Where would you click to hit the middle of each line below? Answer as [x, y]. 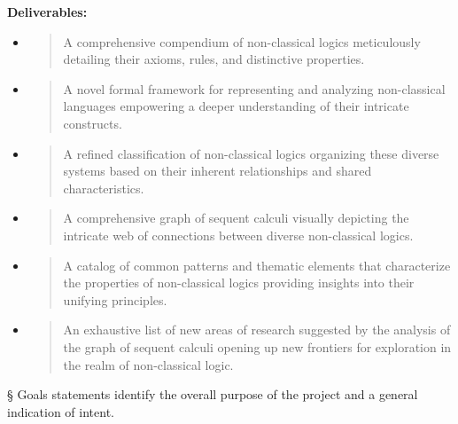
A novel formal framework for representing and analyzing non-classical [254, 88]
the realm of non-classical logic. [148, 364]
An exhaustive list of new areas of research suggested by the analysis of [257, 330]
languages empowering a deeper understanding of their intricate [236, 106]
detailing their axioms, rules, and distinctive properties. [214, 59]
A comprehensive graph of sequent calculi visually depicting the [236, 218]
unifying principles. [115, 299]
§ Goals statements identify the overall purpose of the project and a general [213, 394]
